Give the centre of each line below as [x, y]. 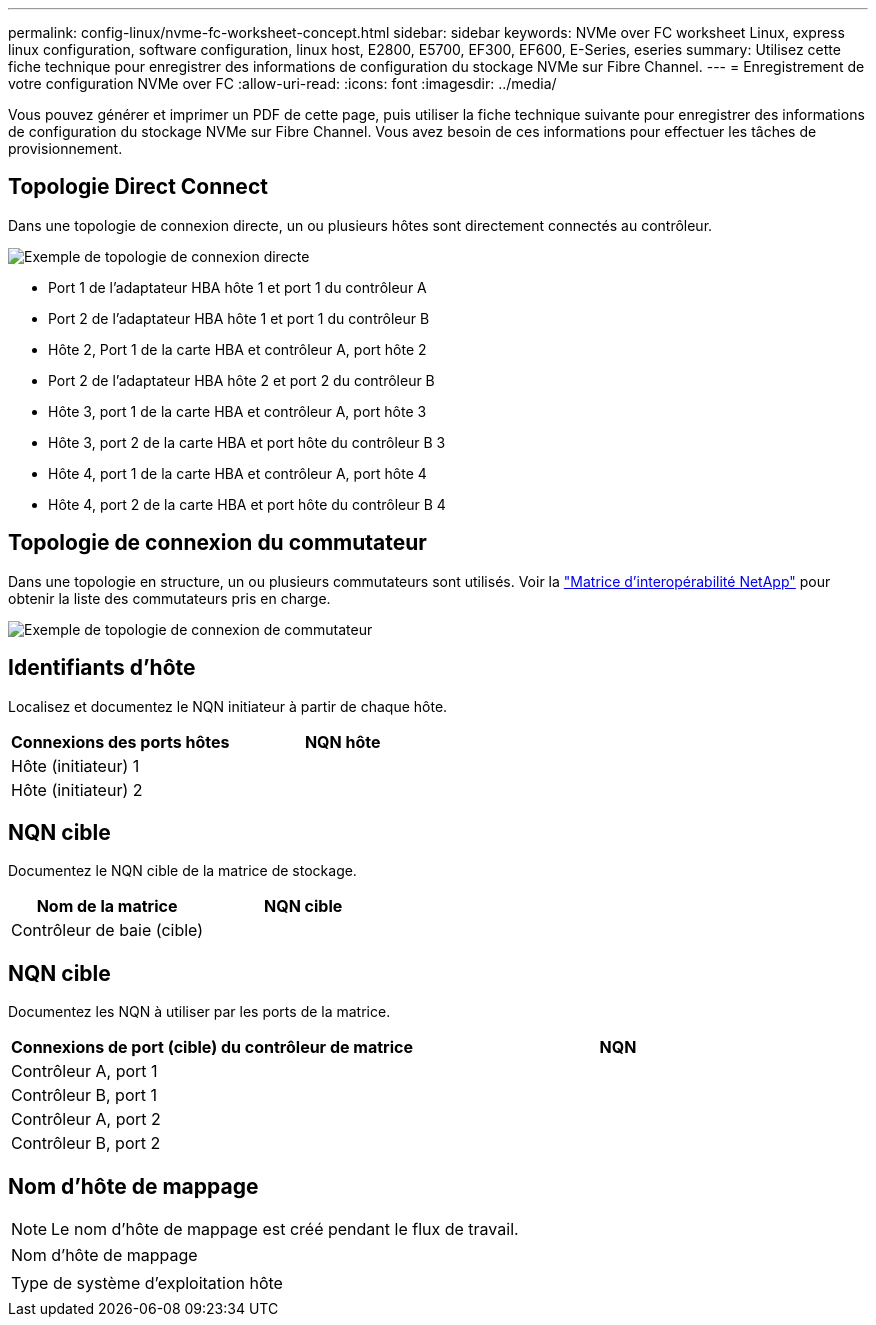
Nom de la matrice [107, 906]
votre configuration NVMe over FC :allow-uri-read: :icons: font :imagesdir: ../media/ [282, 83]
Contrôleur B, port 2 [86, 1143]
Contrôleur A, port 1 [84, 1071]
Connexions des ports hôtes [120, 741]
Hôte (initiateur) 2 [77, 789]
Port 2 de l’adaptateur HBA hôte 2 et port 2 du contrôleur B [241, 380]
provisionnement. [65, 148]
